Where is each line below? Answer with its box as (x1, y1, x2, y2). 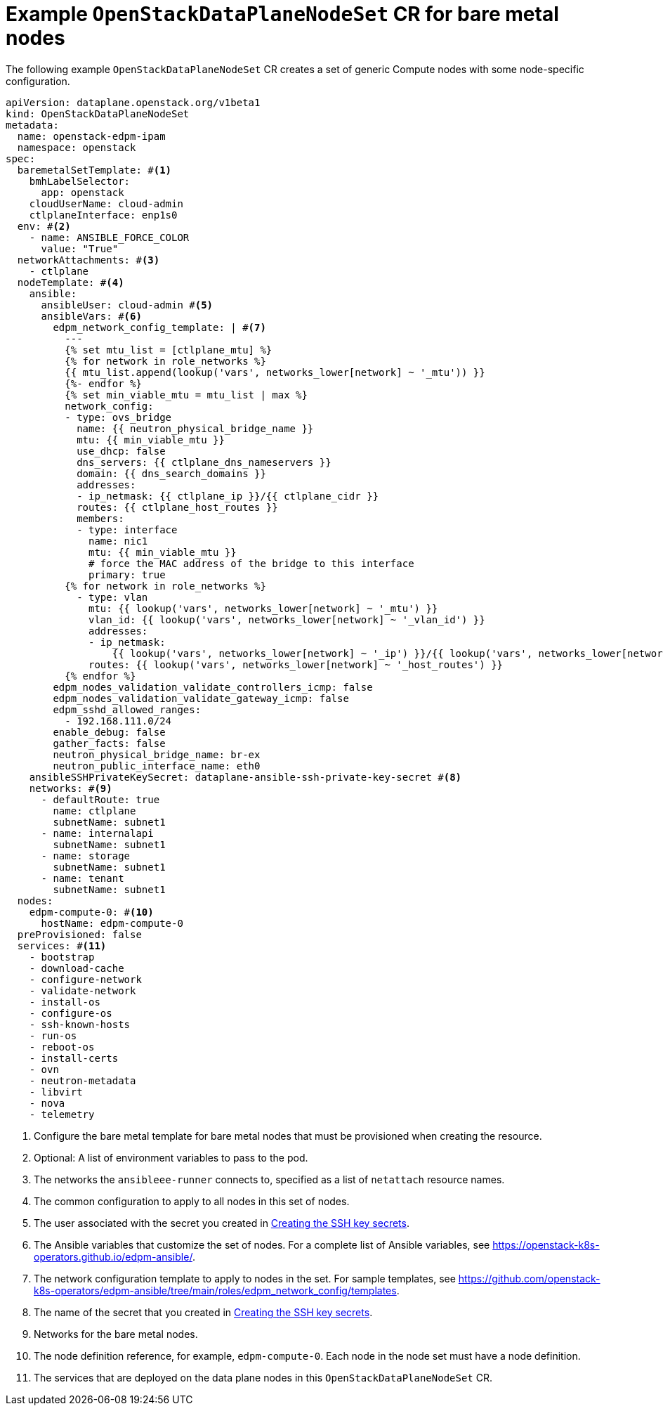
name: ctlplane (53, 805, 136, 817)
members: (77, 512, 124, 524)
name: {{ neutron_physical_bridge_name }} (77, 422, 314, 434)
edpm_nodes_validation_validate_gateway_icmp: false (53, 692, 349, 704)
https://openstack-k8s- (492, 1238, 600, 1251)
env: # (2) (17, 220, 71, 232)
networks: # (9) (29, 782, 112, 794)
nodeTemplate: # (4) (17, 276, 124, 288)
